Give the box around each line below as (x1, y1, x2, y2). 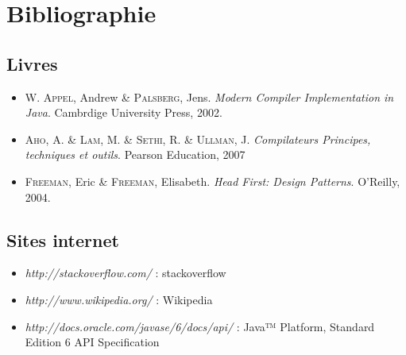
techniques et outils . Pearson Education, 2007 (25, 146, 246, 163)
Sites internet (6, 227, 119, 252)
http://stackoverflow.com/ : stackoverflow (25, 264, 226, 281)
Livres (6, 51, 58, 75)
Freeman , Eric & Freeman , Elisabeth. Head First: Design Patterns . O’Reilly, (25, 172, 400, 189)
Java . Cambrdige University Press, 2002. (25, 104, 222, 121)
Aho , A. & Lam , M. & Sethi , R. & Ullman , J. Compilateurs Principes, (25, 130, 371, 147)
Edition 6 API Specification (25, 334, 160, 350)
